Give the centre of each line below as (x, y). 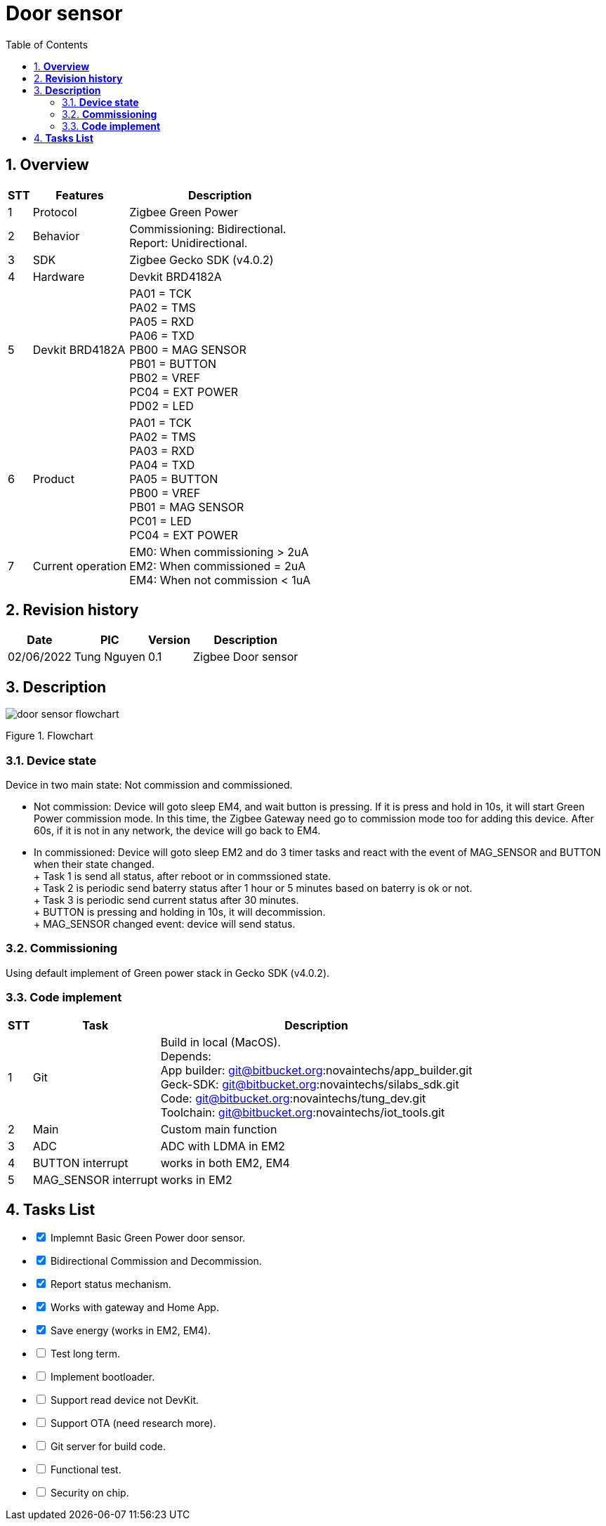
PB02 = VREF (165, 377)
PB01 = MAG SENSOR (187, 507)
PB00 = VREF (165, 493)
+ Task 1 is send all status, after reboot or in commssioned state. (183, 876)
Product (53, 479)
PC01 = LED (160, 521)
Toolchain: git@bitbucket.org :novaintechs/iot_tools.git (303, 1112)
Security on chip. (90, 1493)
